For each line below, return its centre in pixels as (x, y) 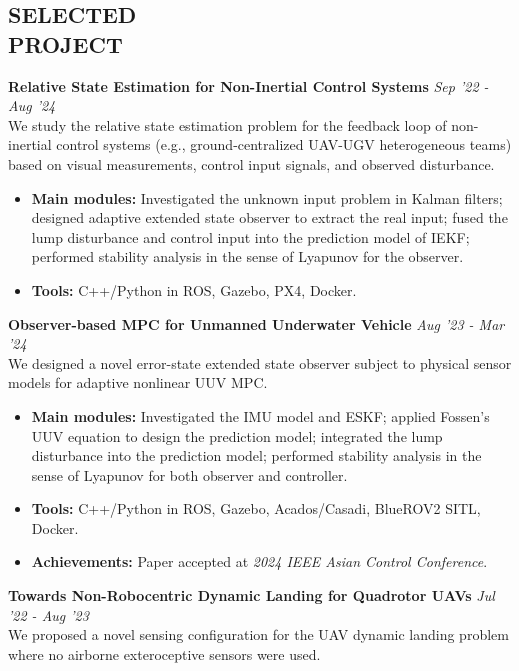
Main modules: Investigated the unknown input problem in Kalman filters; (267, 197)
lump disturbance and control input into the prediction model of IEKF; (250, 236)
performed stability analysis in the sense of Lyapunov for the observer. (247, 256)
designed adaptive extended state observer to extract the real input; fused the (269, 217)
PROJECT (65, 43)
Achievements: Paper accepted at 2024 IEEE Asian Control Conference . (259, 561)
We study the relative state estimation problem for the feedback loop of (227, 124)
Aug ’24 (32, 105)
